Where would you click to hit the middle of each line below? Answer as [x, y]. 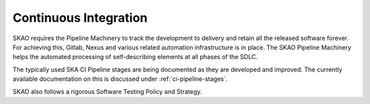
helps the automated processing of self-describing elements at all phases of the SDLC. [135, 57]
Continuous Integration [80, 18]
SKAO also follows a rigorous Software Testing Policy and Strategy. [107, 91]
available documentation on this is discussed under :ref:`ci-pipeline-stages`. [120, 79]
